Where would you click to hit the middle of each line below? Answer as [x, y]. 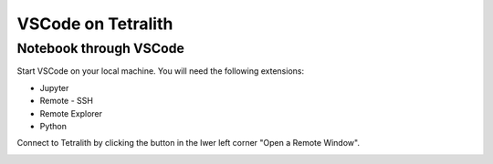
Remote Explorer [71, 113]
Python [53, 126]
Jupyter [54, 87]
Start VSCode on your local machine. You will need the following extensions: [161, 71]
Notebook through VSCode [100, 48]
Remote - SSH [66, 101]
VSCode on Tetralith [95, 24]
